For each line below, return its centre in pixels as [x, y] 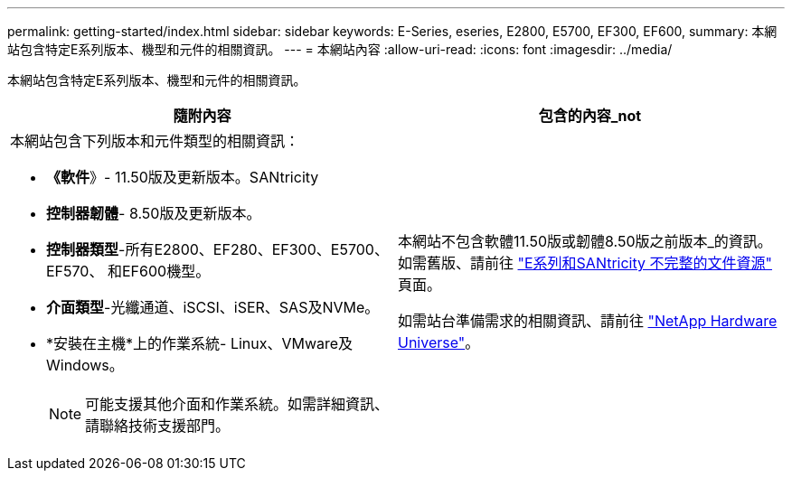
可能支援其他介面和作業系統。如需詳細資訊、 [237, 404]
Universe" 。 [439, 342]
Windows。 [85, 365]
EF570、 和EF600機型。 [128, 271]
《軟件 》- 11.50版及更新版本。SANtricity [183, 177]
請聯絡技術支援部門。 [158, 426]
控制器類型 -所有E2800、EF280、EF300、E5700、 [217, 249]
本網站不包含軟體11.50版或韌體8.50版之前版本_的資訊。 [585, 241]
